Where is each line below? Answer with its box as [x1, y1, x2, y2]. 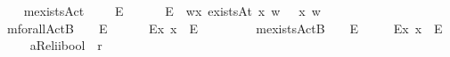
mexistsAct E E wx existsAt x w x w [23, 2, 321, 19]
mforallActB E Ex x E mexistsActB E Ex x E [6, 18, 443, 37]
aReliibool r [29, 36, 102, 54]
